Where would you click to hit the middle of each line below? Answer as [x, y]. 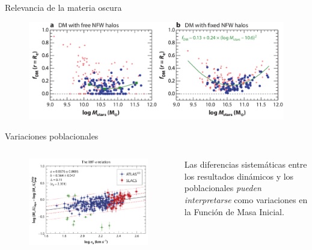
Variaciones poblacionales [52, 136]
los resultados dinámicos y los [239, 176]
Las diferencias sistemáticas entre [246, 164]
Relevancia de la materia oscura [63, 7]
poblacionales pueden [223, 188]
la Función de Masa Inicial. [234, 211]
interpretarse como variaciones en [246, 200]
